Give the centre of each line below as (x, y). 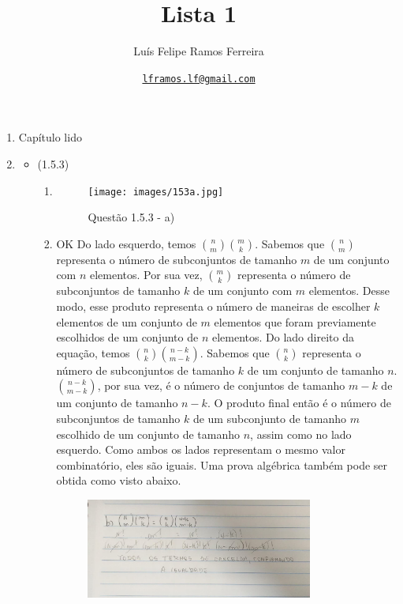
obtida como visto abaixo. (119, 480)
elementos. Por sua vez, (146, 275)
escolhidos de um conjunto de (127, 337)
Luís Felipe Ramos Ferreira (199, 51)
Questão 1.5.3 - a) (131, 217)
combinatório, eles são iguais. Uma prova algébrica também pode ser (222, 464)
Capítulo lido (50, 137)
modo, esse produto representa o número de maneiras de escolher (213, 306)
